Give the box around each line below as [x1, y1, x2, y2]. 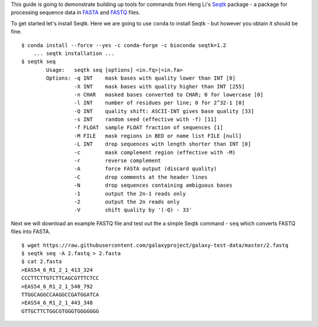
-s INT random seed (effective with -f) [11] [74, 116, 217, 123]
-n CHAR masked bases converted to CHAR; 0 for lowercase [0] [74, 91, 264, 98]
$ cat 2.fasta [21, 258, 62, 265]
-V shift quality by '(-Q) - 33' [74, 207, 193, 213]
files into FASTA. [11, 228, 51, 235]
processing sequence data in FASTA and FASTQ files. [11, 9, 141, 16]
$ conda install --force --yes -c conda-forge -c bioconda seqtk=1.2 [21, 42, 227, 48]
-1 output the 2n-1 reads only [74, 190, 186, 197]
